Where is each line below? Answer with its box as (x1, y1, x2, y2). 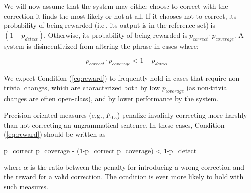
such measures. (4, 181, 48, 191)
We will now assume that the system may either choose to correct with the (4, 1, 228, 11)
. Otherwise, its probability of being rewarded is (44, 29, 188, 40)
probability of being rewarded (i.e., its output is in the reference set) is (4, 20, 215, 30)
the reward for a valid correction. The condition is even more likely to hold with (4, 171, 244, 181)
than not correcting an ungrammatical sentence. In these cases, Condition (4, 119, 225, 129)
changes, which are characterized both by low (24, 82, 160, 92)
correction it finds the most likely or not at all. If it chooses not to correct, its (4, 10, 237, 21)
